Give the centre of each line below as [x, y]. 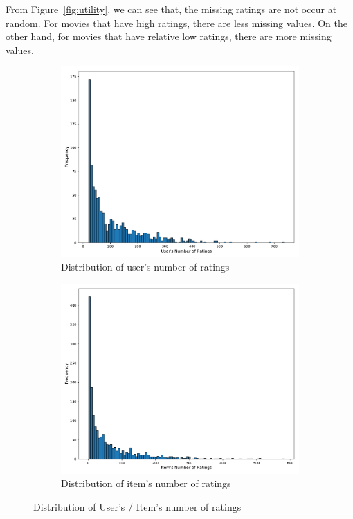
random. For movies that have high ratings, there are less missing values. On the [177, 22]
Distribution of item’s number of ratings [146, 483]
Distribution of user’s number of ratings [145, 267]
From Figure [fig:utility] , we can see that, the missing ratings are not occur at [171, 9]
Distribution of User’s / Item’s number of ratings [137, 507]
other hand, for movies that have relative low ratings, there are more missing [169, 36]
